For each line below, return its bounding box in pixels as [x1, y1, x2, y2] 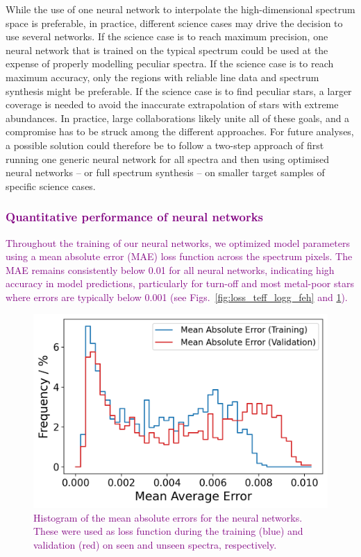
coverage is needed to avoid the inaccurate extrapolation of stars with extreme [6, 97, 339, 112]
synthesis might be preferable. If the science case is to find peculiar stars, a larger [6, 83, 352, 98]
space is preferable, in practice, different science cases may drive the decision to [6, 15, 343, 30]
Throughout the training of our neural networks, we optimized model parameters [6, 235, 350, 250]
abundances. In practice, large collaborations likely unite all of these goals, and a [6, 110, 350, 125]
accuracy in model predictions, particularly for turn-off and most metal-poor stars [6, 276, 354, 291]
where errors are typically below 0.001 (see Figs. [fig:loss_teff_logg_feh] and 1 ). [6, 289, 348, 304]
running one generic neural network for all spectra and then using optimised [6, 151, 330, 166]
